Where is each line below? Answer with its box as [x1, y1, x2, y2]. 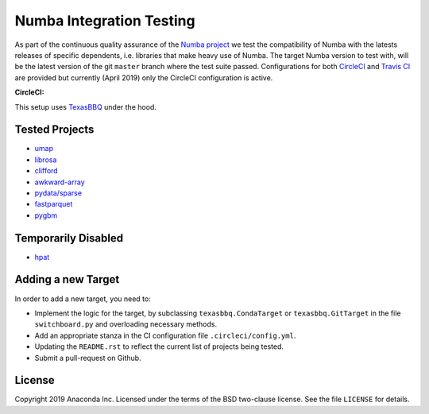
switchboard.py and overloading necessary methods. [34, 319, 218, 329]
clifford [34, 166, 59, 176]
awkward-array [34, 177, 85, 187]
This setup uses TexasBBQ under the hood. [14, 102, 157, 111]
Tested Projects [14, 123, 95, 137]
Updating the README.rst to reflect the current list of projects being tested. [34, 342, 284, 351]
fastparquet [34, 199, 73, 209]
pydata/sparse [34, 188, 83, 198]
